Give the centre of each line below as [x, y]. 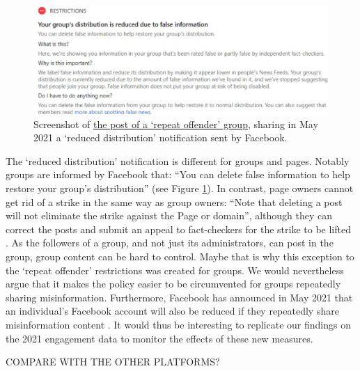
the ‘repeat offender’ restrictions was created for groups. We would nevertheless [175, 270]
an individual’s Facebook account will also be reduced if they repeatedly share [172, 311]
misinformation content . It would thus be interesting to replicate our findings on [178, 324]
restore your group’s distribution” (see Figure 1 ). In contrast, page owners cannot [180, 188]
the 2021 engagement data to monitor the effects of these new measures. [159, 338]
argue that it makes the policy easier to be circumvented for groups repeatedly [173, 284]
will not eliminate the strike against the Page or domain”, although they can [169, 215]
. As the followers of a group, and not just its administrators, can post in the [170, 243]
